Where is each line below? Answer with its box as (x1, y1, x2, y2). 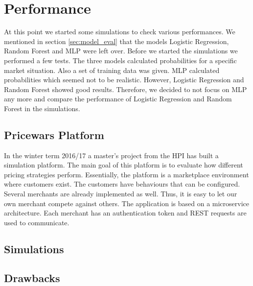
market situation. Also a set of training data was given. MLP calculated (4, 65, 220, 75)
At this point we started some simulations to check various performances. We (4, 26, 235, 37)
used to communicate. (4, 217, 69, 227)
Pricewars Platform (4, 127, 104, 142)
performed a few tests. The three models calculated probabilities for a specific (4, 55, 237, 65)
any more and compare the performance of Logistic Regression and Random (4, 94, 232, 104)
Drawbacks (4, 270, 60, 285)
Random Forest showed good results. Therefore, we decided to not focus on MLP (4, 84, 247, 94)
